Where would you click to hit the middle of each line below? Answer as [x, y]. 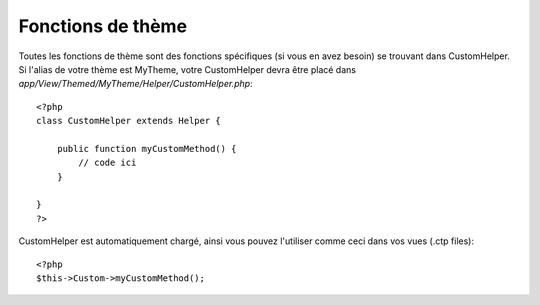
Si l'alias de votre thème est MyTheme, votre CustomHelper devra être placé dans [187, 69]
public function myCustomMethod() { [146, 148]
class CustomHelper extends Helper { [129, 121]
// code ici [107, 163]
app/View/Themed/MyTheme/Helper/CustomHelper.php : [136, 84]
